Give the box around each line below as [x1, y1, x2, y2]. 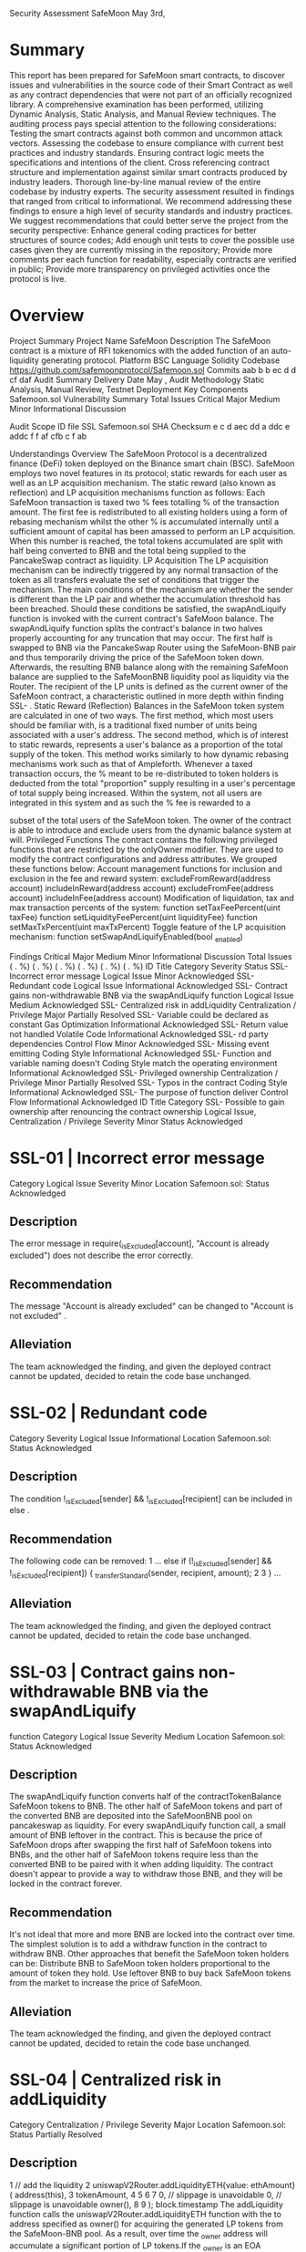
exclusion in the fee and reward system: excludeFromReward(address [9, 873, 271, 884]
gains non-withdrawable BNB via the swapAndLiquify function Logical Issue [9, 990, 294, 1001]
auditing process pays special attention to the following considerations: [9, 118, 277, 129]
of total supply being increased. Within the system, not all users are [9, 787, 262, 798]
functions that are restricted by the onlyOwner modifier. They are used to [9, 844, 284, 855]
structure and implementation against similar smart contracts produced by [9, 166, 288, 177]
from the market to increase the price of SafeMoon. [9, 1977, 203, 1988]
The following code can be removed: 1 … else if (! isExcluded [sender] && [9, 1555, 272, 1568]
